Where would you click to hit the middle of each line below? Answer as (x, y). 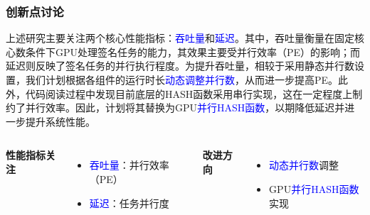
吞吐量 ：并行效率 (129, 165)
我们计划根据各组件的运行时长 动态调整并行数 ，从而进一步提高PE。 (182, 79)
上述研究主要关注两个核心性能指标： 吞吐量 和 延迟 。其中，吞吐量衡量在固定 (180, 38)
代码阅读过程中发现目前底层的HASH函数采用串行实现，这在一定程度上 (189, 93)
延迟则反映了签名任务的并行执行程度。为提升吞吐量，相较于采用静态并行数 (180, 66)
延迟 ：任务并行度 (129, 203)
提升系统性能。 (60, 121)
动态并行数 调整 (304, 165)
